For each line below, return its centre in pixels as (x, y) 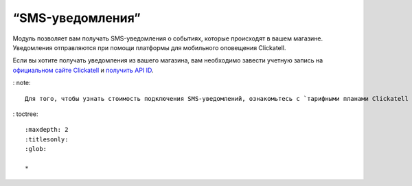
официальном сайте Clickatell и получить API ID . (83, 70)
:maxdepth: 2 (47, 130)
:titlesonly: (47, 139)
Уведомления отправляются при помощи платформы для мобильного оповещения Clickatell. (149, 47)
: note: (22, 83)
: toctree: (25, 114)
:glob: (36, 149)
